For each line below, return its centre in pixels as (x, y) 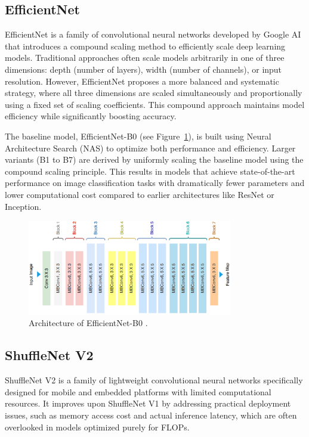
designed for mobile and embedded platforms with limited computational (138, 391)
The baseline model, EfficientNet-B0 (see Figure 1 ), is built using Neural (138, 136)
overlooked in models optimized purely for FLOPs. (97, 427)
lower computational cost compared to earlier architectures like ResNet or (140, 194)
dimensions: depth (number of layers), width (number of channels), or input (143, 69)
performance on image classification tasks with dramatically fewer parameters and (155, 183)
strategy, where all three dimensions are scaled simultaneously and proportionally (154, 93)
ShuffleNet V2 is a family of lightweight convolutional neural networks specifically (154, 380)
